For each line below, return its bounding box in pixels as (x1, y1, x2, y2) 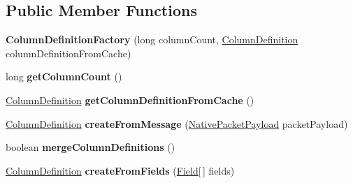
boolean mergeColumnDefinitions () (6, 140, 175, 154)
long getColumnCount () (6, 69, 122, 84)
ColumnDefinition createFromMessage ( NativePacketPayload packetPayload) (6, 116, 348, 131)
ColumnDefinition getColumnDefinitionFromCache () (6, 92, 254, 107)
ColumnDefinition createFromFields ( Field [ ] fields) (6, 163, 235, 177)
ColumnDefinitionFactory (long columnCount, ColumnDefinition (6, 32, 298, 47)
